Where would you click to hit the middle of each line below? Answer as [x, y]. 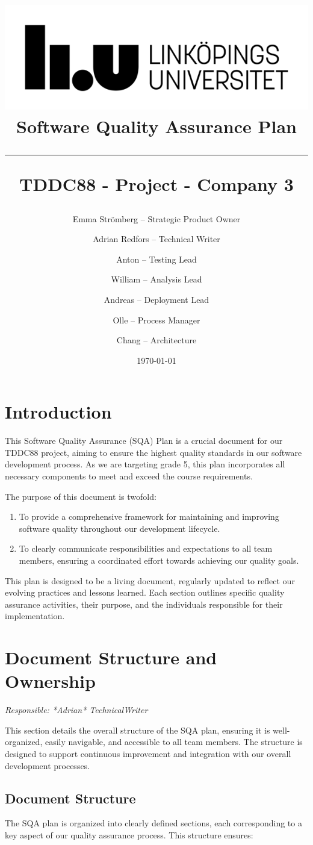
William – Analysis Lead [156, 279]
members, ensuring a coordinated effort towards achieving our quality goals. [159, 560]
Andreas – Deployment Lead [156, 299]
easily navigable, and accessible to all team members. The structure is [174, 742]
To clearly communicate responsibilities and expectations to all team [146, 548]
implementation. [35, 616]
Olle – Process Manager [156, 320]
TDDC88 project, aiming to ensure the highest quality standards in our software [153, 452]
